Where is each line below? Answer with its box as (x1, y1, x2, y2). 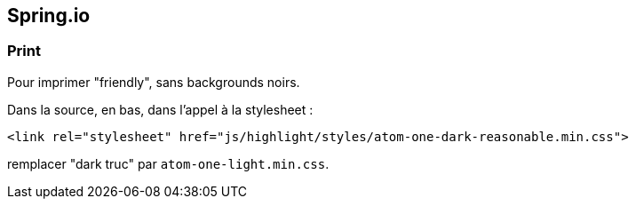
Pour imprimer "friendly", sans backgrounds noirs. (7, 74, 300, 90)
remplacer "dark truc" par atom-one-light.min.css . (7, 155, 330, 171)
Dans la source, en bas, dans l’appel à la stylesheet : (7, 101, 314, 117)
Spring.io (7, 4, 91, 27)
